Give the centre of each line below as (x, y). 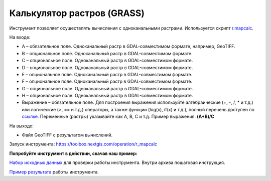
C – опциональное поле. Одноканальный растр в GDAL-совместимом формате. (107, 61)
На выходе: (21, 126)
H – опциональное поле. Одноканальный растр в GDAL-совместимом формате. (107, 96)
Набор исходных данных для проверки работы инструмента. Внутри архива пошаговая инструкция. (117, 162)
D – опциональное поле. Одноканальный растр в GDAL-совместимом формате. (107, 67)
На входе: (20, 37)
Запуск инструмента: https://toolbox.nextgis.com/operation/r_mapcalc (83, 144)
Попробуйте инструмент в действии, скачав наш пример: (73, 153)
